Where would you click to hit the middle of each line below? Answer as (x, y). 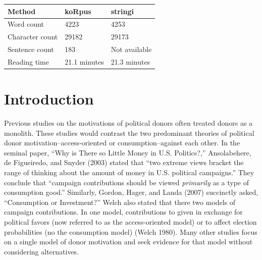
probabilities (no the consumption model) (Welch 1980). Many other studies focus (131, 231)
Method (22, 11)
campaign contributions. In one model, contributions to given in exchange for (123, 212)
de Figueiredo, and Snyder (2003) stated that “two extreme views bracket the (124, 162)
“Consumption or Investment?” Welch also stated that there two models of (120, 202)
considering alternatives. (42, 251)
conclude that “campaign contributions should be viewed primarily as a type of (127, 182)
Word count (26, 24)
